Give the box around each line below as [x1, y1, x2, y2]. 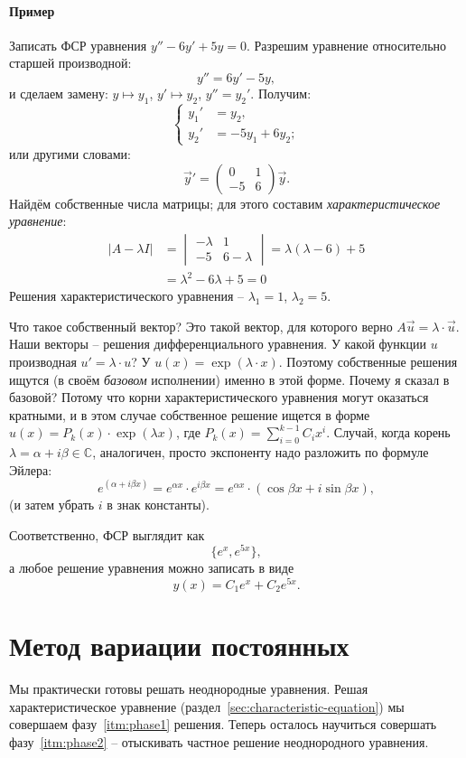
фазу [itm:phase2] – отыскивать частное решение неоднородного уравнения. [9, 732, 429, 751]
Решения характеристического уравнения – [9, 286, 244, 305]
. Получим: [250, 83, 312, 102]
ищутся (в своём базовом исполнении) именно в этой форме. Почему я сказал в [9, 370, 450, 388]
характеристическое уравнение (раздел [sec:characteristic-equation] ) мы [9, 697, 405, 716]
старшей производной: [9, 53, 132, 72]
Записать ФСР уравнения [9, 35, 147, 54]
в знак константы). [107, 494, 210, 513]
